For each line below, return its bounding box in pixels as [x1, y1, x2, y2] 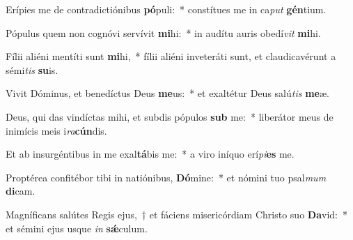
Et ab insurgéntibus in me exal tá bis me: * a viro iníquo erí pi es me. [6, 147, 295, 161]
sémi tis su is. [6, 62, 58, 77]
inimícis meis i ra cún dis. [6, 123, 107, 137]
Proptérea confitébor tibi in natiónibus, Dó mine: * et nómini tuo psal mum [6, 170, 327, 184]
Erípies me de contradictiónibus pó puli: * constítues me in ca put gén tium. [6, 2, 327, 16]
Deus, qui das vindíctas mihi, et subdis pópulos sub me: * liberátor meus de [6, 109, 334, 123]
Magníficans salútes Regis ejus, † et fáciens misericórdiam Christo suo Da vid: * [6, 207, 347, 221]
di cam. [6, 183, 36, 198]
